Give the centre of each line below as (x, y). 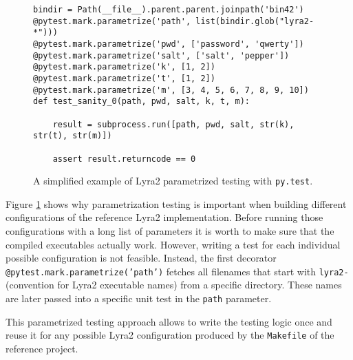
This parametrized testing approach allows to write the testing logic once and (169, 321)
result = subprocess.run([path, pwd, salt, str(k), (173, 124)
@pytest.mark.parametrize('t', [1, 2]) (124, 78)
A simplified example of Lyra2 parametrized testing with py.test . (173, 181)
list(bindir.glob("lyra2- (255, 21)
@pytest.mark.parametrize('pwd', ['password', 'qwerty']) (169, 44)
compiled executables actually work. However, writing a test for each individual (173, 244)
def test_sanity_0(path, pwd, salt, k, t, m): (141, 102)
